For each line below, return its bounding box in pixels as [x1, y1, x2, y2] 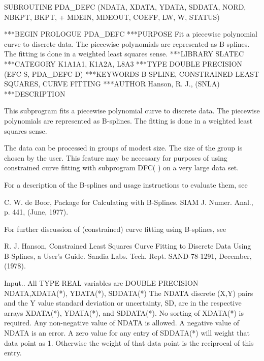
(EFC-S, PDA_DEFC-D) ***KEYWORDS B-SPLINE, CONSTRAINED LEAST [4, 68, 259, 79]
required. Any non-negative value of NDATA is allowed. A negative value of [4, 317, 240, 328]
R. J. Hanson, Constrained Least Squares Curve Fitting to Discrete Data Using [4, 240, 251, 251]
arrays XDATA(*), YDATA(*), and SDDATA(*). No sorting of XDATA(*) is [4, 307, 244, 318]
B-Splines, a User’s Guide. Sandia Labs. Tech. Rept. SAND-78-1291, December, [4, 250, 252, 261]
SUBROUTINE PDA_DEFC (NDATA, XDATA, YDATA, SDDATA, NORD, [4, 2, 246, 12]
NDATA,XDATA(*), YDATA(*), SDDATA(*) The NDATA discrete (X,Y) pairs [4, 287, 253, 298]
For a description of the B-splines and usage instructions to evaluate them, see [4, 179, 248, 190]
